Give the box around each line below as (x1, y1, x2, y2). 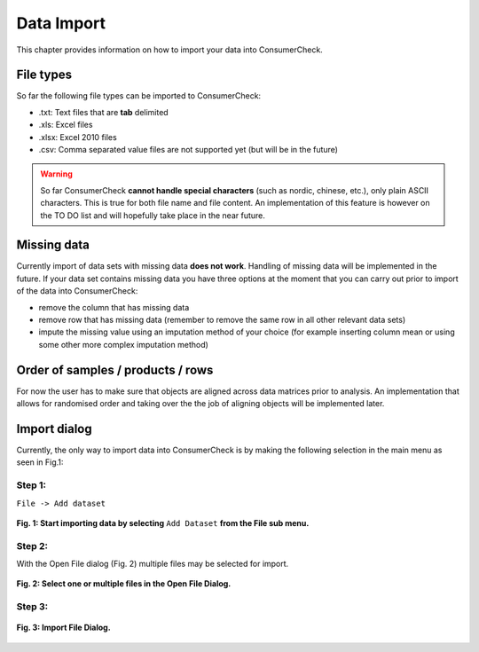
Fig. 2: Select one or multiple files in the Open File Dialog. (16, 578, 232, 589)
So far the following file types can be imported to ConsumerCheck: (16, 90, 262, 101)
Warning (40, 169, 73, 179)
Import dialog (16, 421, 92, 436)
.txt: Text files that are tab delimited (38, 106, 169, 117)
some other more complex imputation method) (38, 339, 208, 350)
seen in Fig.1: (16, 457, 64, 467)
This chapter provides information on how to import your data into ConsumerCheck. (16, 44, 323, 55)
